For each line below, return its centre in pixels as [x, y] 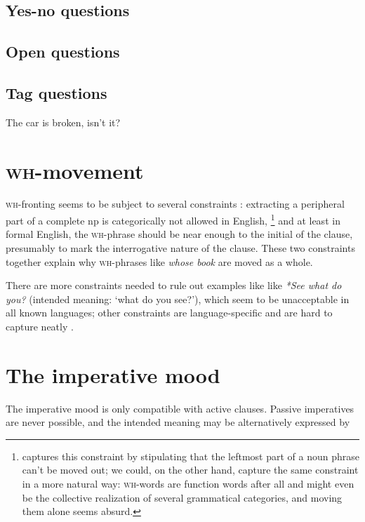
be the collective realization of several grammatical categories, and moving [182, 497]
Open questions [63, 52]
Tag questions [57, 92]
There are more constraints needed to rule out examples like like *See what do [174, 285]
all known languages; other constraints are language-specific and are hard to [169, 313]
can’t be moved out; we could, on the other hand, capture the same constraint [190, 470]
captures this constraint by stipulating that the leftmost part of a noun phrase [191, 456]
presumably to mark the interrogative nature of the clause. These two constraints [180, 247]
